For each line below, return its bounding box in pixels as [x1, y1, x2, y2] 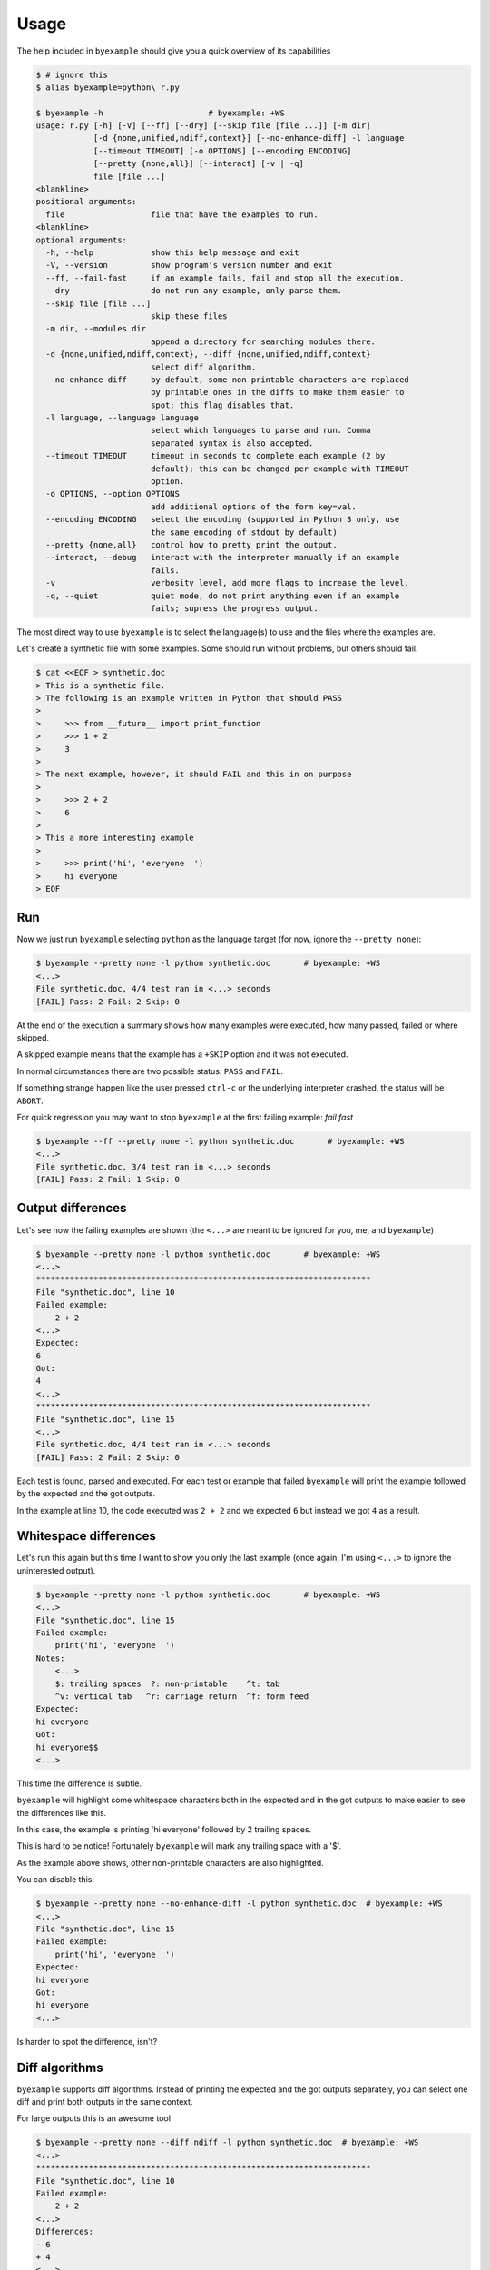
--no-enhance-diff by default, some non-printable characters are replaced [45, 374, 410, 385]
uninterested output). [16, 1564, 96, 1575]
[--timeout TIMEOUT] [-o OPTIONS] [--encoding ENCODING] [93, 145, 352, 156]
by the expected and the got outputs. [16, 1488, 156, 1499]
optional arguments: [35, 234, 127, 245]
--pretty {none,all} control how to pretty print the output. [45, 539, 338, 549]
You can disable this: [16, 1874, 95, 1885]
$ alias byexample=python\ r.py [35, 82, 181, 93]
